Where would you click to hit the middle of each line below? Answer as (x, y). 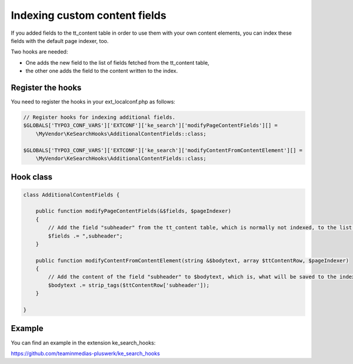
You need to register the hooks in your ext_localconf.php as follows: (93, 102)
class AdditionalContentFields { (71, 195)
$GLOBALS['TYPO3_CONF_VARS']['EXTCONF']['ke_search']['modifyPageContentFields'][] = (150, 126)
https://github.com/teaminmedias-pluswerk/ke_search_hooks (85, 353)
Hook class (32, 177)
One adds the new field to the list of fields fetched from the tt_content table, (117, 62)
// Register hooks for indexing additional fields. (99, 117)
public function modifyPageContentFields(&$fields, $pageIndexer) (134, 211)
